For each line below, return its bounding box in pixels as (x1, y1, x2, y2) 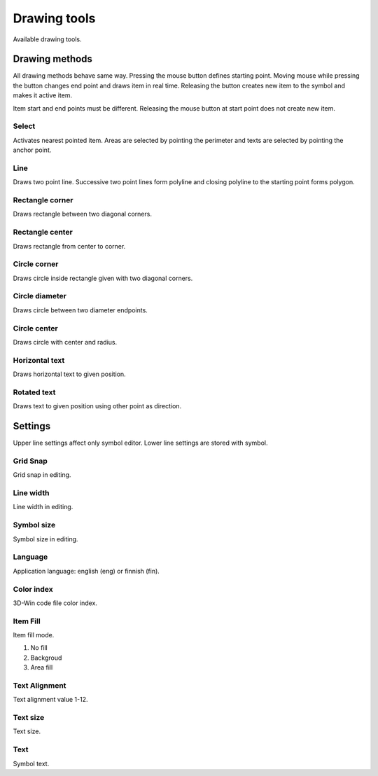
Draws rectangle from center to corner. (13, 242, 126, 250)
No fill (30, 644, 48, 652)
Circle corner (13, 259, 59, 269)
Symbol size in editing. (13, 534, 78, 543)
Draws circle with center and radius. (13, 338, 118, 346)
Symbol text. (13, 759, 50, 768)
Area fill (30, 663, 53, 672)
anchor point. (13, 146, 52, 154)
